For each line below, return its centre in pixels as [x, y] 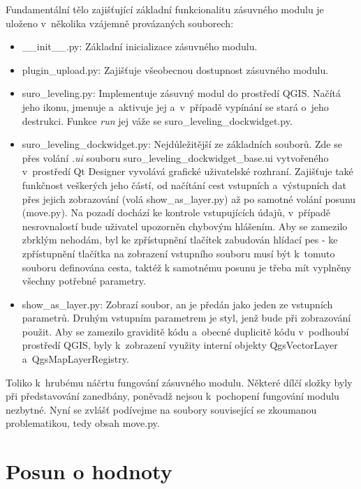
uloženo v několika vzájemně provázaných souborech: [120, 23]
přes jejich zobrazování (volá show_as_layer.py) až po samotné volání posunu [189, 198]
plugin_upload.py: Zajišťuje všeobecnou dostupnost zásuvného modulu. [175, 69]
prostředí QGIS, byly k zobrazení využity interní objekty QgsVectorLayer [180, 345]
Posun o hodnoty [89, 471]
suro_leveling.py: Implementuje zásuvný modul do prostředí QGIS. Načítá [182, 93]
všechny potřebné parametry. [84, 281]
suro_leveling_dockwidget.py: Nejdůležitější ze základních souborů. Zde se [182, 144]
